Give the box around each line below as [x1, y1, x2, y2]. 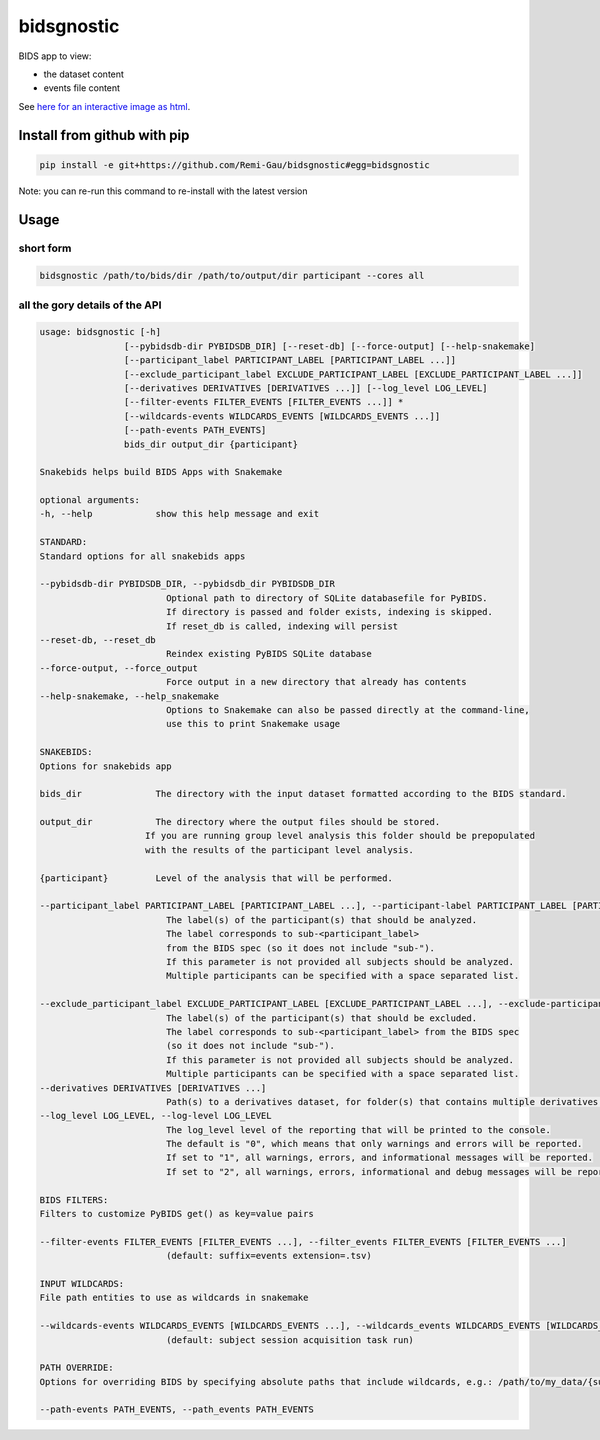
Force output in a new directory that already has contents [165, 676, 467, 688]
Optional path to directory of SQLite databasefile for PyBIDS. [165, 592, 489, 604]
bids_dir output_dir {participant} [123, 438, 299, 450]
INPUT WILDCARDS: [39, 1278, 125, 1289]
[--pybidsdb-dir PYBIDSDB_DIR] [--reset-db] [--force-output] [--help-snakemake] [123, 340, 535, 352]
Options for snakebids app [39, 760, 172, 772]
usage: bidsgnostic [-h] [39, 326, 162, 338]
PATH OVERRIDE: [39, 1362, 114, 1374]
